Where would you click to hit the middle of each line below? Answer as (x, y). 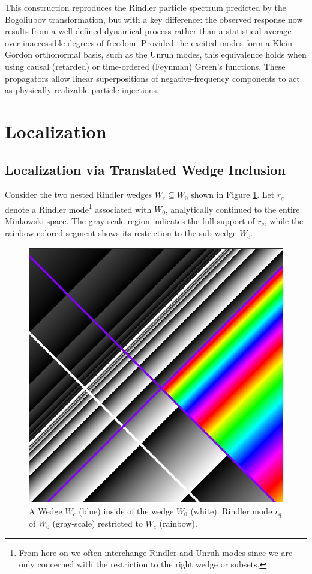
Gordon (19, 54)
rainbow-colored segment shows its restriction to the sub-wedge (121, 233)
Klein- (284, 42)
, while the (284, 221)
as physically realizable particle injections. (82, 90)
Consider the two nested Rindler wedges (79, 194)
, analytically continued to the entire (232, 209)
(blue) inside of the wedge (126, 511)
